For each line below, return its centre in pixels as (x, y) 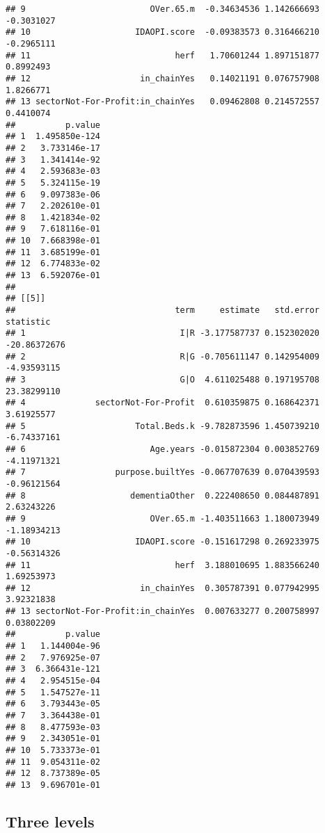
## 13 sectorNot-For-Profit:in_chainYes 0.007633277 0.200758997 (163, 612)
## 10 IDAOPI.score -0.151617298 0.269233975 (163, 542)
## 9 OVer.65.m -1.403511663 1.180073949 (163, 518)
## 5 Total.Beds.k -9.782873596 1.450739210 (163, 426)
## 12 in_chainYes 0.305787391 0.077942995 (163, 588)
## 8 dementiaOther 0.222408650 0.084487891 (163, 495)
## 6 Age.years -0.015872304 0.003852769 (163, 449)
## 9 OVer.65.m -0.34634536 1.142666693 (163, 9)
